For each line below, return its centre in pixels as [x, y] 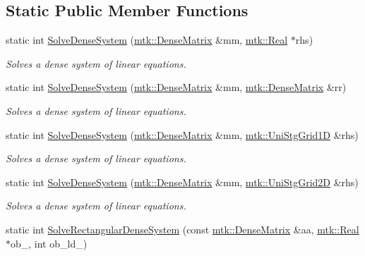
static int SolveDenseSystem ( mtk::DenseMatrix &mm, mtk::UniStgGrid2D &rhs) [182, 182]
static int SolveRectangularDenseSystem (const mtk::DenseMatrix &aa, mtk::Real [182, 229]
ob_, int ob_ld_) [49, 243]
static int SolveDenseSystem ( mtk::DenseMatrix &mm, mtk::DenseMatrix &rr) [176, 87]
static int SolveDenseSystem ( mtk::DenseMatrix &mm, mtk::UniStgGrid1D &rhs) [182, 134]
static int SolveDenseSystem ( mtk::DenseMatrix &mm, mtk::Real [147, 40]
